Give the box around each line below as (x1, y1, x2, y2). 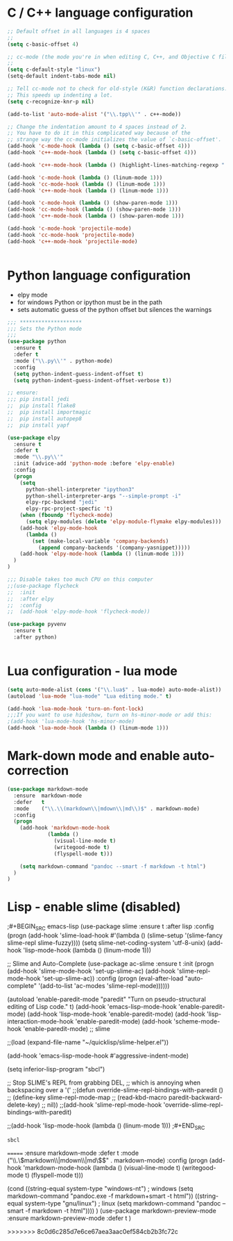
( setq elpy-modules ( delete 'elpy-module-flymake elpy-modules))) (25, 518, 222, 525)
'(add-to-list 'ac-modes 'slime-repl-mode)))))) (37, 981, 170, 989)
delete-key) (7, 1100, 40, 1109)
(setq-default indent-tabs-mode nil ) (7, 73, 116, 80)
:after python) (13, 634, 58, 641)
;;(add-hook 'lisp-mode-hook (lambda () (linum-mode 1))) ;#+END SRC (7, 1121, 205, 1131)
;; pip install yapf (7, 422, 70, 429)
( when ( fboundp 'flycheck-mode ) (19, 512, 113, 519)
